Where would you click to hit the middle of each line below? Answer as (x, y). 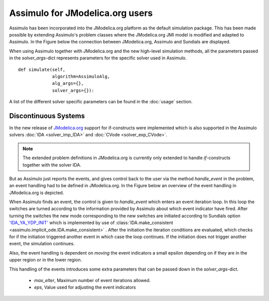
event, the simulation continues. (42, 244)
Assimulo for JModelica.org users (81, 13)
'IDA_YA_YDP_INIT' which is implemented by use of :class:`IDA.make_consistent (91, 223)
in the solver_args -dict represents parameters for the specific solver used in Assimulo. (98, 58)
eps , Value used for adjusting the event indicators (85, 288)
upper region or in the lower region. (46, 260)
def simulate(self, (42, 69)
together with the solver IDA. (52, 165)
